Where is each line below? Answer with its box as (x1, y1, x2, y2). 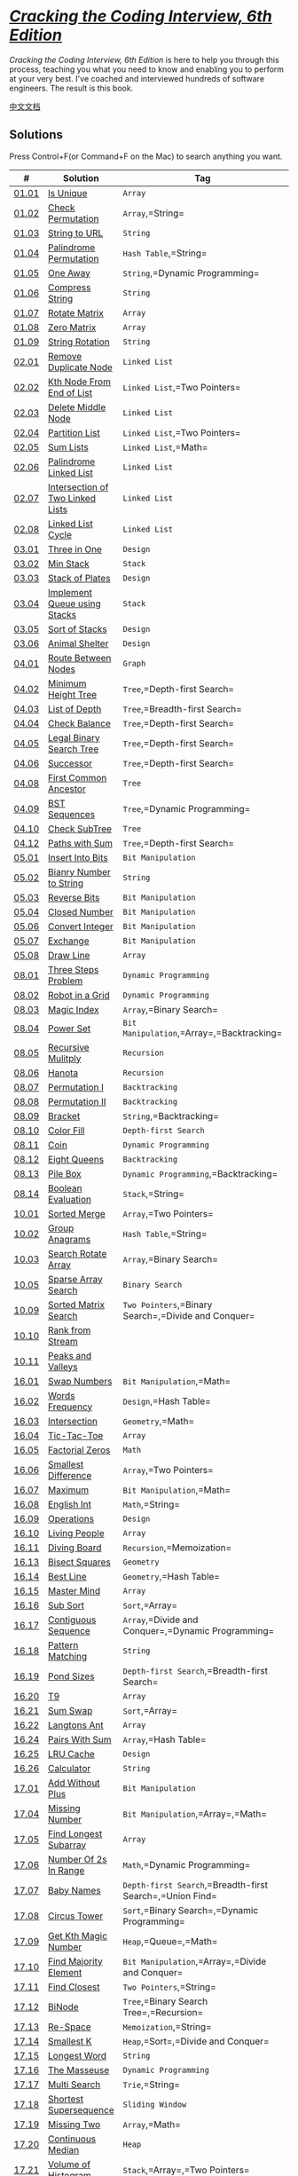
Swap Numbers (47, 1375, 113, 1387)
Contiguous (47, 1613, 97, 1626)
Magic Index (47, 1003, 99, 1015)
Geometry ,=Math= (122, 1415, 195, 1427)
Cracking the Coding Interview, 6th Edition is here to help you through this (9, 54, 279, 65)
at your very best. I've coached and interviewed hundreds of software (9, 73, 264, 83)
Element (47, 1966, 82, 1978)
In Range (47, 1864, 85, 1876)
